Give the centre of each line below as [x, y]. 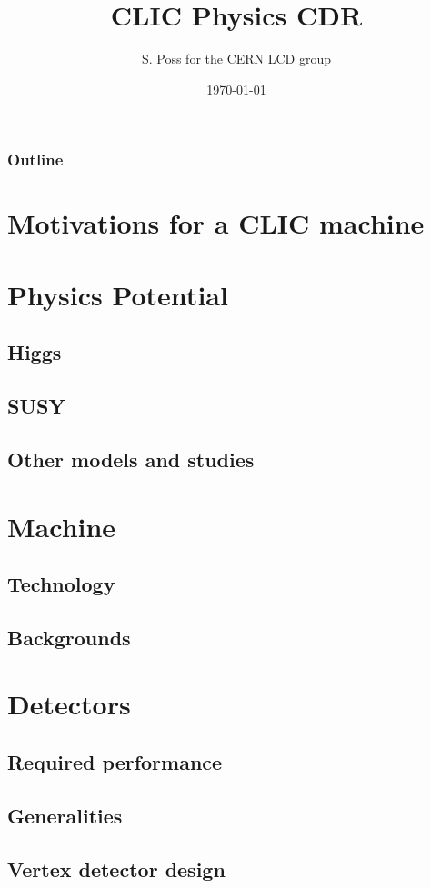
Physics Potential [118, 294]
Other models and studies [131, 459]
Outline [35, 160]
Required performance [115, 762]
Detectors [69, 704]
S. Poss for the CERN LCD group [236, 59]
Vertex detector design [116, 868]
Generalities [65, 815]
